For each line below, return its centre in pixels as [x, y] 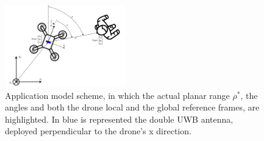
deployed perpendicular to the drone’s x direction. [98, 131]
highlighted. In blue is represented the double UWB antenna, [119, 119]
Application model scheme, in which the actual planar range [117, 95]
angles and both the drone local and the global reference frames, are [132, 107]
